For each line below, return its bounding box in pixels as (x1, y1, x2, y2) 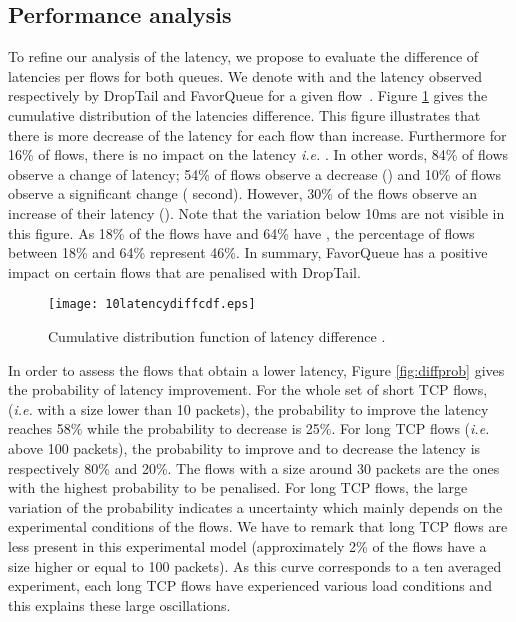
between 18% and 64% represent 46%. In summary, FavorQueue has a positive (8, 242, 488, 263)
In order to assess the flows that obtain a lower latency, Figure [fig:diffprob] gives (8, 359, 505, 380)
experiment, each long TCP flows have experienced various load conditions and (8, 575, 492, 596)
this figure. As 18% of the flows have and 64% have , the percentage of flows (8, 222, 475, 243)
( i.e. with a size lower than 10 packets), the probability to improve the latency (8, 398, 489, 419)
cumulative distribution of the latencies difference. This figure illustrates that (8, 104, 481, 125)
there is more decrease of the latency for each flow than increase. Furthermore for (8, 124, 507, 145)
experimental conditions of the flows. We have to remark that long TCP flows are (8, 516, 508, 537)
